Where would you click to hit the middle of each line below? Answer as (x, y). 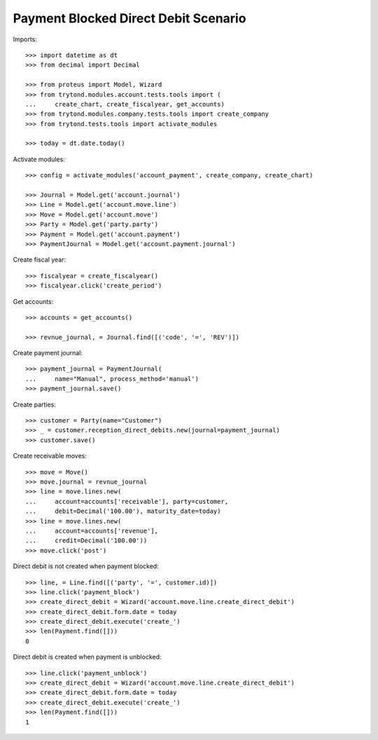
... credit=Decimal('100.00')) (86, 541)
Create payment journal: (48, 353)
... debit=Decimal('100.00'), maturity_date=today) (123, 511)
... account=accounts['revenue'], (92, 530)
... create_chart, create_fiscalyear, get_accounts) (125, 104)
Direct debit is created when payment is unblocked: (87, 657)
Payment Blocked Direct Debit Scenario (129, 18)
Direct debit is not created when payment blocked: (86, 566)
